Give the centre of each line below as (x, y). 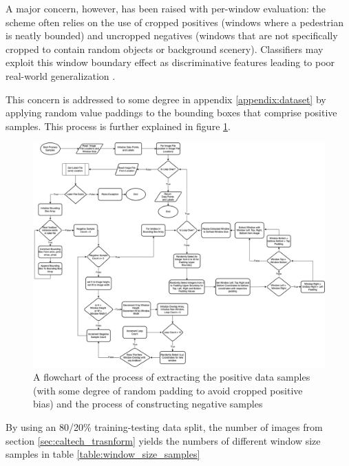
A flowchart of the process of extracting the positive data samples (172, 377)
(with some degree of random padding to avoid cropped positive (168, 390)
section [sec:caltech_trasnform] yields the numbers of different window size (163, 440)
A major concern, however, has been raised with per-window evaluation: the (166, 8)
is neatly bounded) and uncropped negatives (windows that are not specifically (172, 35)
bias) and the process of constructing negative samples (148, 404)
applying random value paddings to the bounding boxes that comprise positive (171, 113)
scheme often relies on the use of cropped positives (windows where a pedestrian (175, 22)
